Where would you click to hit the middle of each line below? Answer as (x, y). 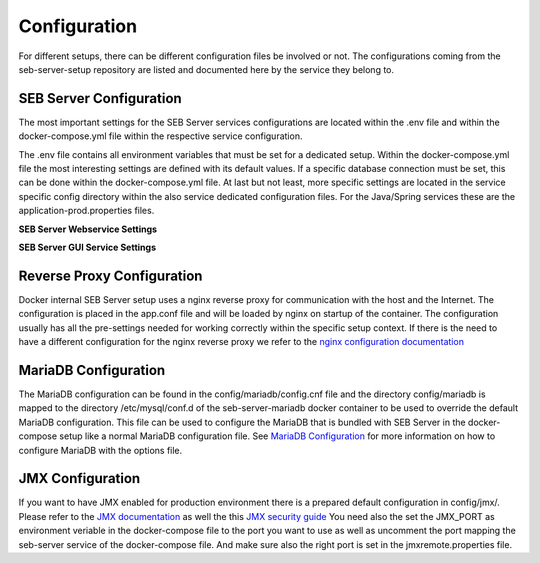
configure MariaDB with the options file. (100, 450)
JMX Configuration (79, 478)
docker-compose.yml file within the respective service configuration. (160, 136)
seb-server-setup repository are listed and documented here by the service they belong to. (206, 69)
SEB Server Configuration (100, 98)
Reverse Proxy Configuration (110, 275)
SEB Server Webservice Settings (88, 229)
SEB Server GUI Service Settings (87, 247)
